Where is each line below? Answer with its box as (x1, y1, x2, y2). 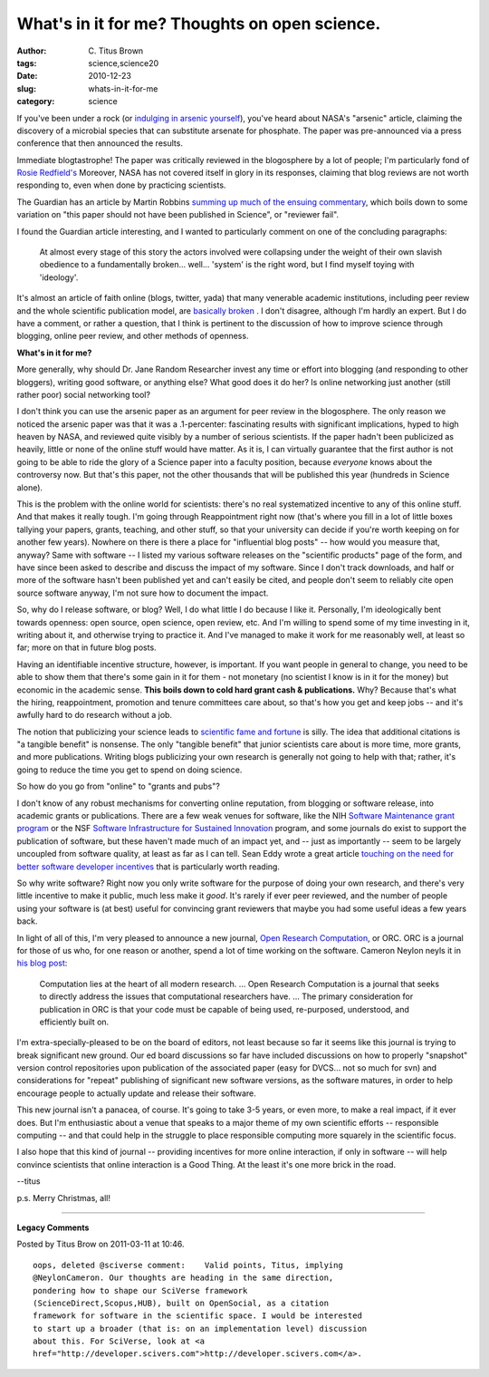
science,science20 (88, 57, 159, 68)
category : (16, 96, 55, 107)
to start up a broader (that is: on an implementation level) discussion (33, 1324, 368, 1333)
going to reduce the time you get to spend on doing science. (16, 764, 243, 775)
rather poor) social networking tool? (16, 389, 151, 400)
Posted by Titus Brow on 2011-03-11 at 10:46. (16, 1238, 185, 1250)
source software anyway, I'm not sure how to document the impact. (16, 587, 269, 598)
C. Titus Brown (88, 45, 144, 56)
